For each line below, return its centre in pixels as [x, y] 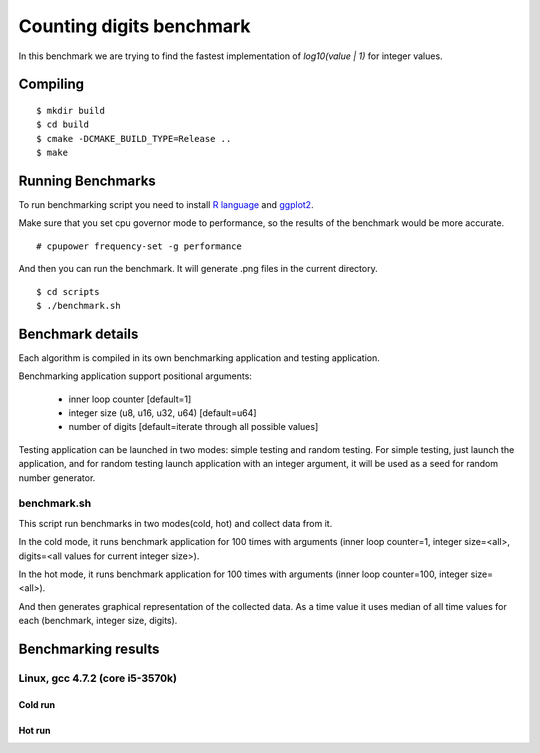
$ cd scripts [68, 291]
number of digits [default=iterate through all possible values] [193, 427]
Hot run [34, 730]
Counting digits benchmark [134, 26]
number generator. [57, 477]
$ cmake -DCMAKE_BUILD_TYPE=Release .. [134, 138]
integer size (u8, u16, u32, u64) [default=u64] [162, 413]
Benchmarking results [89, 648]
